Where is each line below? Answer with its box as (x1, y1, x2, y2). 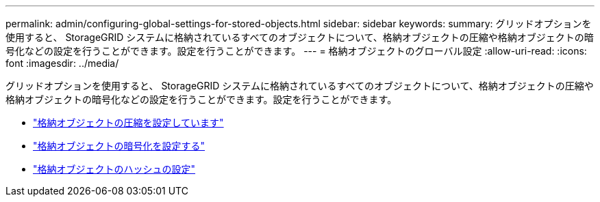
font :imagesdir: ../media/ (5, 57, 119, 69)
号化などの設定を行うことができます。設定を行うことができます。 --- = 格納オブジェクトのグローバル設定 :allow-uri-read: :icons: (5, 45, 587, 57)
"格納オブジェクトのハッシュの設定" (33, 163, 196, 175)
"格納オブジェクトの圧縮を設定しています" (33, 117, 224, 128)
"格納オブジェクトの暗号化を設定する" (33, 140, 205, 151)
